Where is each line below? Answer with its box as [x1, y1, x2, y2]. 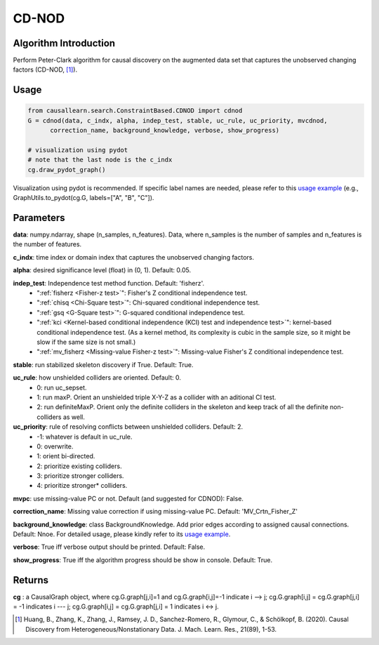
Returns [13, 574, 49, 586]
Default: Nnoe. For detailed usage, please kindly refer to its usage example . [13, 530, 231, 538]
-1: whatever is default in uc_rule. [36, 432, 133, 441]
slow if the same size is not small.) [36, 338, 136, 346]
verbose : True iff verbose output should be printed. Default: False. [13, 543, 206, 551]
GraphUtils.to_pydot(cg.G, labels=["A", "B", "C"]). [13, 194, 154, 202]
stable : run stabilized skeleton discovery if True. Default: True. [13, 360, 194, 368]
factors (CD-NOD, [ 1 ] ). [13, 65, 77, 74]
